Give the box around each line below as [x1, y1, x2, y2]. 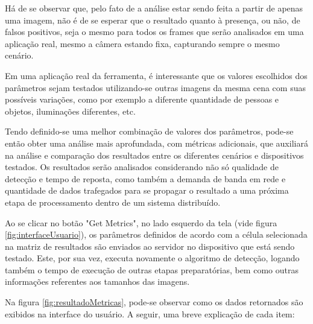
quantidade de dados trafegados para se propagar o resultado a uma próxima [5, 184, 289, 197]
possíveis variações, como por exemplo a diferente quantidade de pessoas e [5, 93, 279, 106]
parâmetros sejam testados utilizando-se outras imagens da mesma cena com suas [5, 81, 306, 94]
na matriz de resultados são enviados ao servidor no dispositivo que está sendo [5, 240, 295, 252]
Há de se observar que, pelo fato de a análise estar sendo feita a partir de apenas [5, 2, 303, 14]
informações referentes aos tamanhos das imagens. [5, 275, 190, 288]
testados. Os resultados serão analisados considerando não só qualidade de [5, 160, 279, 173]
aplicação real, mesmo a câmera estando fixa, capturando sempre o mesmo [5, 37, 280, 49]
